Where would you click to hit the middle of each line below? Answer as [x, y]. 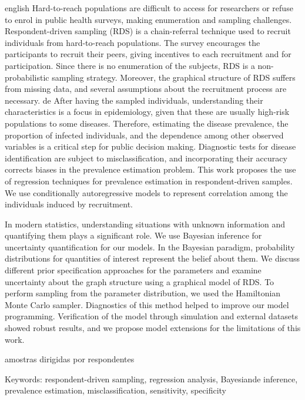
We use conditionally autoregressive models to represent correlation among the [146, 192]
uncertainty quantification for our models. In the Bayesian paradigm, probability [150, 247]
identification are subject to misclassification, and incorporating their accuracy [146, 158]
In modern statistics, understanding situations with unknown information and [145, 224]
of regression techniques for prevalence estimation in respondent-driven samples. [149, 181]
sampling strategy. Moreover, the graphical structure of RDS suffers [174, 77]
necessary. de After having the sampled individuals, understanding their [134, 100]
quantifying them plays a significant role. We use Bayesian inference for [133, 235]
